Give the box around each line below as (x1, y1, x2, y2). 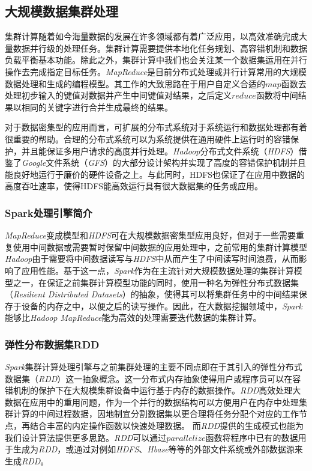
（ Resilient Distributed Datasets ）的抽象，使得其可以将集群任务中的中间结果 (5, 288, 299, 300)
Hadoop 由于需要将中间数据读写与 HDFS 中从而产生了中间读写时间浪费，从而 (5, 252, 299, 265)
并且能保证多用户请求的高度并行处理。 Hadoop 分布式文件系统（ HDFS (21, 144, 290, 157)
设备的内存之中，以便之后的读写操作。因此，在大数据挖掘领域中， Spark (21, 299, 302, 312)
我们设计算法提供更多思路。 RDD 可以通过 (5, 431, 167, 443)
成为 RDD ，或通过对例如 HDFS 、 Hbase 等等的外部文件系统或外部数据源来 (21, 443, 303, 455)
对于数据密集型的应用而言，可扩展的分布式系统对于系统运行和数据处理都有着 (5, 121, 307, 133)
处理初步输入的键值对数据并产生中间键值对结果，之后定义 (5, 89, 232, 102)
